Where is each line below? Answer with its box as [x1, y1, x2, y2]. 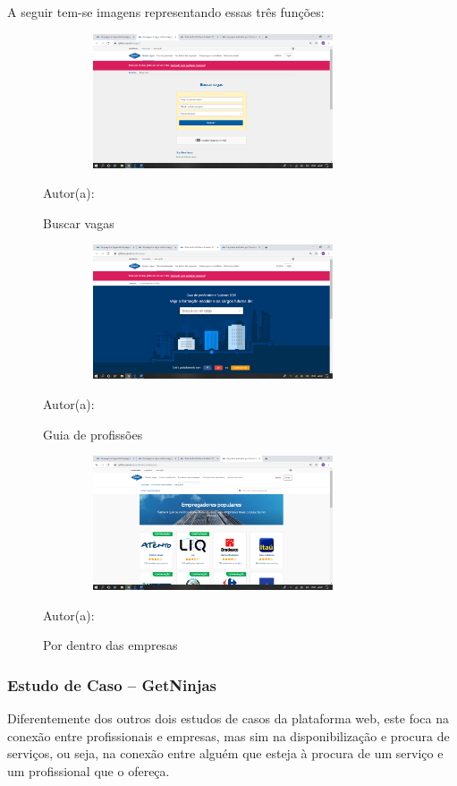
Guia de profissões [43, 424, 143, 443]
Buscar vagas [43, 213, 114, 232]
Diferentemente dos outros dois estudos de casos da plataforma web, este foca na [7, 709, 449, 728]
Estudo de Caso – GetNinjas [7, 673, 216, 696]
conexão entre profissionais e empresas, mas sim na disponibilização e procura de [7, 726, 450, 745]
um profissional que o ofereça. [7, 761, 170, 780]
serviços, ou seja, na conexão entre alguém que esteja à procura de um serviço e [7, 744, 444, 763]
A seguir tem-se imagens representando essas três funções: [7, 3, 325, 21]
